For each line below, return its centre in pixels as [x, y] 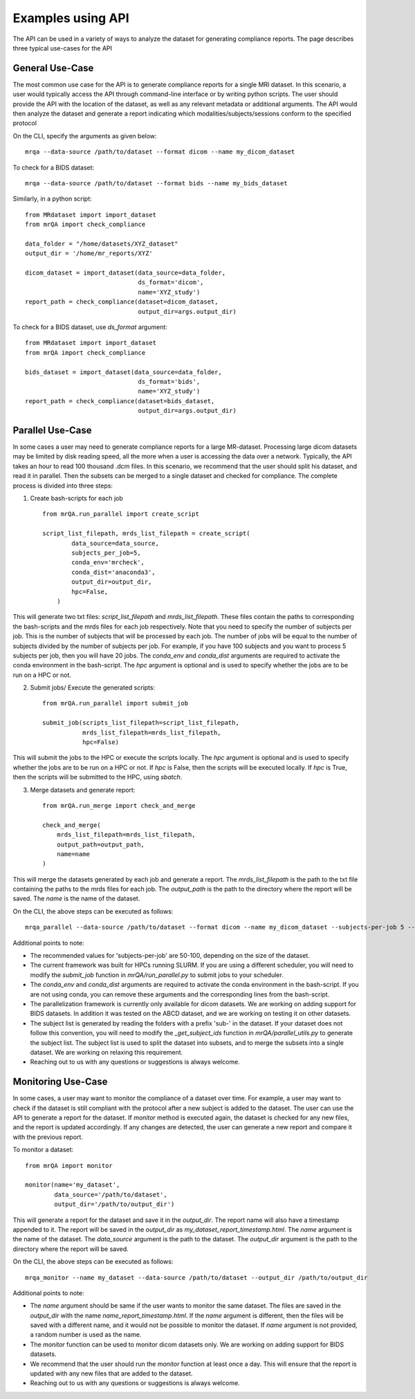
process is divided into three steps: [63, 485]
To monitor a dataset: [43, 1150]
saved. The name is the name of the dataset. [76, 898]
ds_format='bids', [169, 381]
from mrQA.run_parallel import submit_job [116, 703]
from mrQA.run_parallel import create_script [121, 514]
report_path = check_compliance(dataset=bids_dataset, [120, 401]
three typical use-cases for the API [63, 48]
